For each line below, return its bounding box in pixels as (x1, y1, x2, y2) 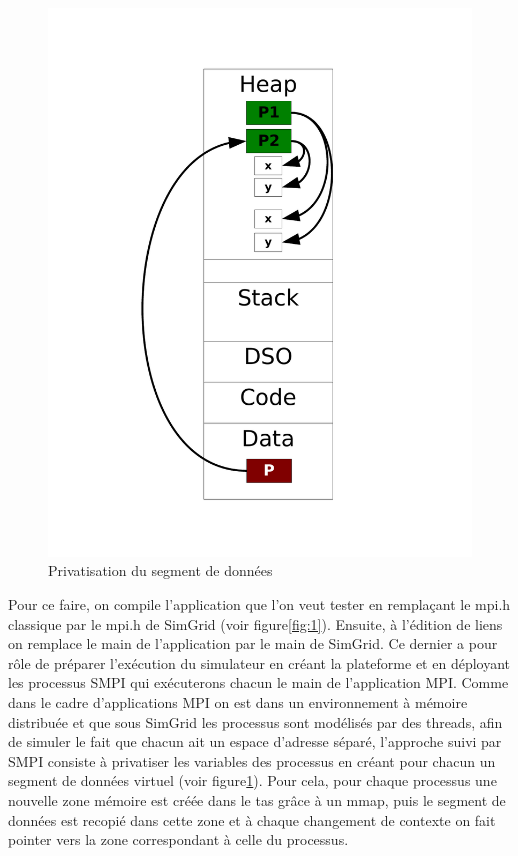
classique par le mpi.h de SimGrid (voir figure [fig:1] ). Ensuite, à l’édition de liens (8, 613, 503, 634)
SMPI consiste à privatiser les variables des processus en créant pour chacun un (8, 750, 496, 771)
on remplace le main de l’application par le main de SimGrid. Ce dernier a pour (8, 633, 498, 654)
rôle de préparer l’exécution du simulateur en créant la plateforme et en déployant (8, 652, 511, 673)
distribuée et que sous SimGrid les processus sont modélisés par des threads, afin (8, 711, 503, 732)
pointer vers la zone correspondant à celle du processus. (8, 829, 349, 850)
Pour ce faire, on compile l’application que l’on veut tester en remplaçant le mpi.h (8, 594, 511, 615)
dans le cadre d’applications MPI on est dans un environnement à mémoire (8, 692, 468, 713)
